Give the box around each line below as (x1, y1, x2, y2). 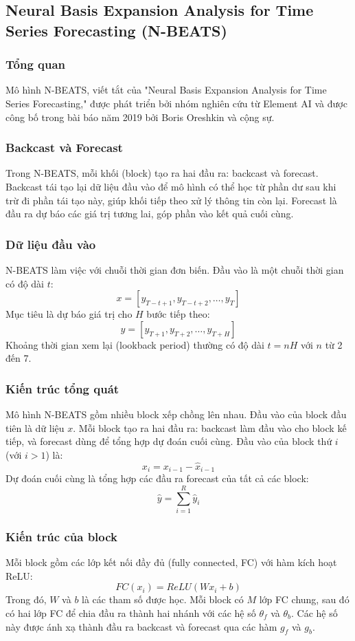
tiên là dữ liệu (5, 420, 65, 435)
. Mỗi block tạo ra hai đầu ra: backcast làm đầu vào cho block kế (73, 420, 347, 435)
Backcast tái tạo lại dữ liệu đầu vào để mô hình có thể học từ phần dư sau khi (5, 179, 336, 193)
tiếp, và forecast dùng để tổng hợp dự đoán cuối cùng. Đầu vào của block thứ (5, 434, 332, 448)
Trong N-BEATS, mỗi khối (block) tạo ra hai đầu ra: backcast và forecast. (5, 166, 319, 180)
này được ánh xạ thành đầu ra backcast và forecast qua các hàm (5, 619, 277, 633)
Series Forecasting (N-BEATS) (5, 19, 227, 41)
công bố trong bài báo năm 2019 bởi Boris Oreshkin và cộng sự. (5, 109, 275, 124)
